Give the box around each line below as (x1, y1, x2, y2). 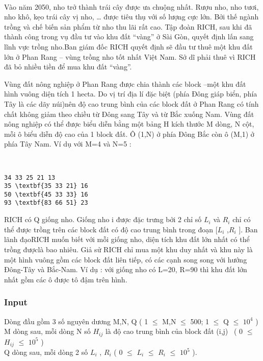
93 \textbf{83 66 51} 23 (4, 199, 88, 207)
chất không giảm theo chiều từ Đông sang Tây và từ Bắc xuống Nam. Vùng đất (4, 108, 254, 119)
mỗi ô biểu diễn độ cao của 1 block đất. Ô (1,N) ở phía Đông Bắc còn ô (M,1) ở (4, 128, 254, 139)
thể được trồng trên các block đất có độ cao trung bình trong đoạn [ (4, 224, 218, 234)
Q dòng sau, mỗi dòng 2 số (4, 347, 88, 357)
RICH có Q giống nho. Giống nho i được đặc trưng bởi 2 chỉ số (4, 214, 202, 225)
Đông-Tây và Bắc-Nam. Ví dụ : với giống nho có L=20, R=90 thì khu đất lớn (4, 264, 247, 275)
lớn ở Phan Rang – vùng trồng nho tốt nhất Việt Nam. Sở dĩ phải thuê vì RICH (4, 51, 256, 62)
